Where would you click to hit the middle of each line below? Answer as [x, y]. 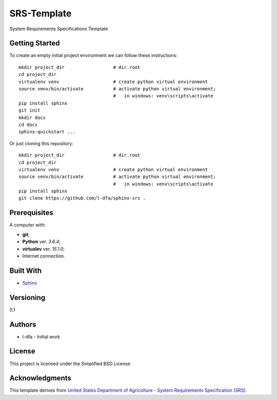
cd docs [28, 125]
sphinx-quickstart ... [47, 132]
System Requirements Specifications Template [59, 29]
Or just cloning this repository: [42, 143]
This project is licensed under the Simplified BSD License [70, 364]
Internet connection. [44, 256]
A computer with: [28, 225]
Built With [26, 271]
